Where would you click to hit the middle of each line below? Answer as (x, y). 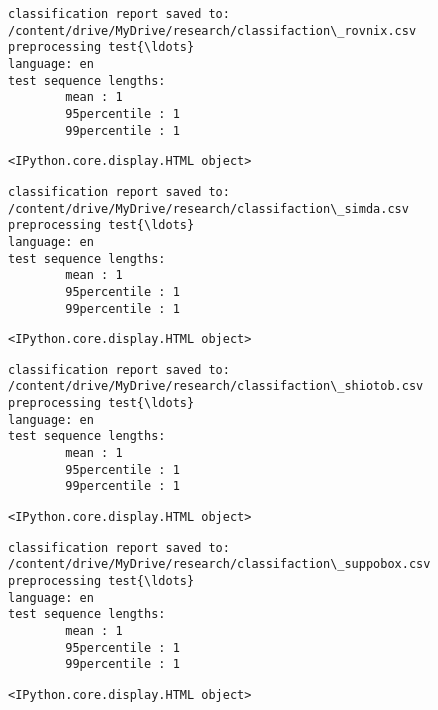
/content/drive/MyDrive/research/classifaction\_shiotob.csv (216, 386)
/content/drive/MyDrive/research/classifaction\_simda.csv (208, 208)
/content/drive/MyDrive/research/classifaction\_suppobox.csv (219, 564)
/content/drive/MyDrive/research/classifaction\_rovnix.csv (212, 30)
